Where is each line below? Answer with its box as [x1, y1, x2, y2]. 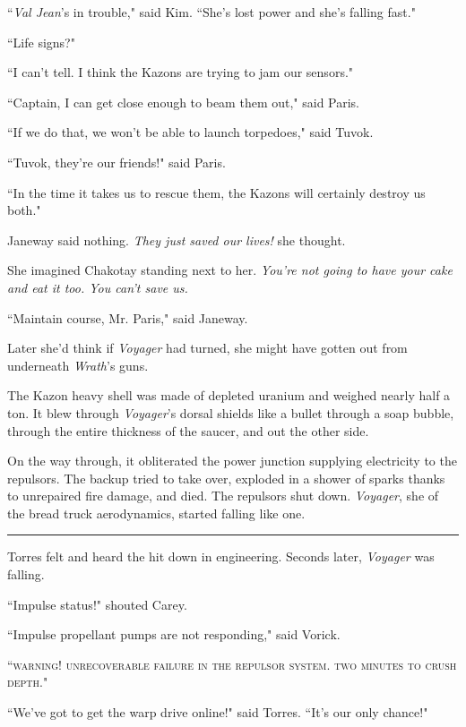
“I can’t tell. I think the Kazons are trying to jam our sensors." [7, 63, 354, 81]
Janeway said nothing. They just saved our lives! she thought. [7, 230, 346, 249]
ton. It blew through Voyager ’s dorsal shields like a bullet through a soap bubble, [7, 403, 454, 422]
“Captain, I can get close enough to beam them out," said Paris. [7, 92, 360, 111]
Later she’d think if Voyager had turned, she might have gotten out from [7, 338, 408, 357]
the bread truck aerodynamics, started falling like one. [7, 503, 306, 522]
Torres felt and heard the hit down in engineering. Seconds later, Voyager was [7, 547, 435, 566]
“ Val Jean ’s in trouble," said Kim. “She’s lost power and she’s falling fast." [7, 3, 416, 21]
